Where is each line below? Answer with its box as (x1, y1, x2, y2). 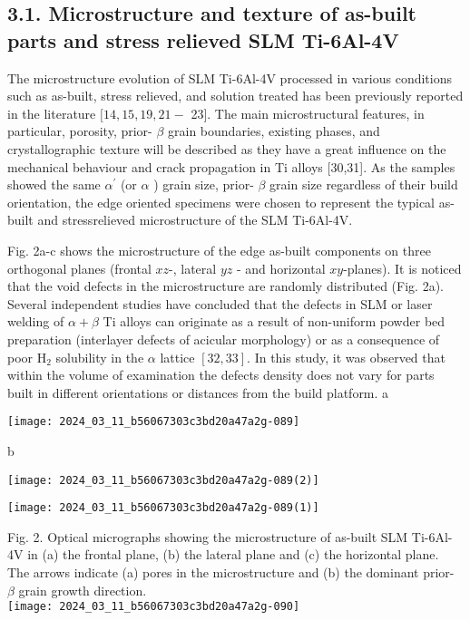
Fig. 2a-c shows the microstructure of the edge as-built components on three (7, 240, 431, 259)
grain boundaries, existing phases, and (168, 121, 380, 140)
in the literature (7, 103, 96, 122)
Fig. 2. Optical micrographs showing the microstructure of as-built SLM (7, 527, 408, 546)
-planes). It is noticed (343, 258, 462, 277)
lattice (160, 347, 195, 366)
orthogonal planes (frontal (7, 258, 152, 277)
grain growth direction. (18, 580, 147, 599)
